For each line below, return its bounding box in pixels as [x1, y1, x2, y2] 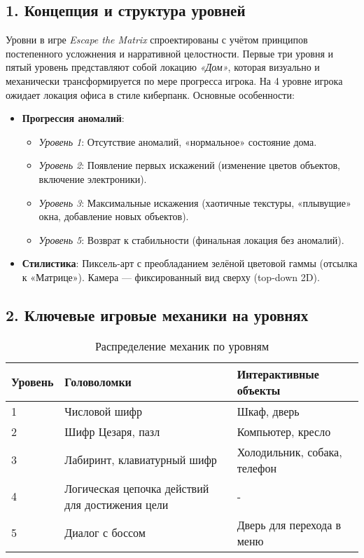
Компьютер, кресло [237, 423, 331, 440]
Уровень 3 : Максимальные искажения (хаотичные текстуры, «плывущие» [38, 195, 351, 210]
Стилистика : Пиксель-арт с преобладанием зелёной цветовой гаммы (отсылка [22, 256, 358, 271]
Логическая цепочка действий [64, 479, 209, 496]
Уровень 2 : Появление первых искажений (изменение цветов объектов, [38, 158, 340, 172]
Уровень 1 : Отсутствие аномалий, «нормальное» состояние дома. [38, 134, 317, 149]
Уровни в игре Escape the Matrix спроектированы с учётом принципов [6, 32, 308, 47]
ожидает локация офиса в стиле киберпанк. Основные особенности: [6, 87, 295, 102]
